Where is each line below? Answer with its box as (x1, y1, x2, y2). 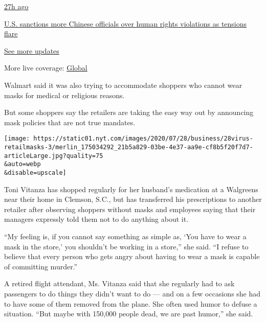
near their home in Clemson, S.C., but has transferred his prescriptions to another (4, 194, 262, 204)
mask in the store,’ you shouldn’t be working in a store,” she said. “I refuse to (4, 241, 249, 251)
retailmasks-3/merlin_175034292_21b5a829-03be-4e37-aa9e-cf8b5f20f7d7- (4, 144, 253, 151)
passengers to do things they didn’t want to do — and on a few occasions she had (4, 288, 261, 298)
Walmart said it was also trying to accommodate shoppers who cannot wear (4, 79, 242, 90)
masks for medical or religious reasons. (4, 89, 125, 100)
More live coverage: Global (4, 62, 87, 73)
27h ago (4, 1, 29, 11)
